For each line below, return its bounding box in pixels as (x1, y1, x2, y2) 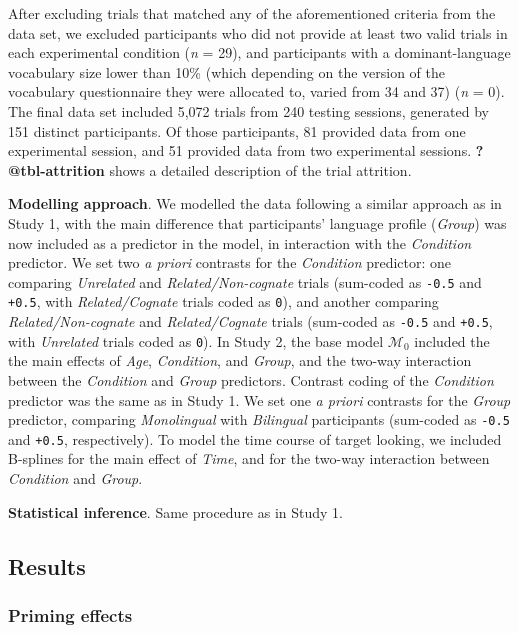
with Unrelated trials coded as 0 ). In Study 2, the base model (8, 330, 384, 351)
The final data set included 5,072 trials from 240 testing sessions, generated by (8, 100, 489, 121)
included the (414, 330, 490, 351)
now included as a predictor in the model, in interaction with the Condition (8, 232, 472, 253)
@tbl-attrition (8, 159, 105, 180)
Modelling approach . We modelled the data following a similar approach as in (8, 193, 502, 214)
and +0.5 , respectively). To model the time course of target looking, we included (8, 428, 502, 449)
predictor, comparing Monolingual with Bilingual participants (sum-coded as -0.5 (8, 409, 510, 430)
